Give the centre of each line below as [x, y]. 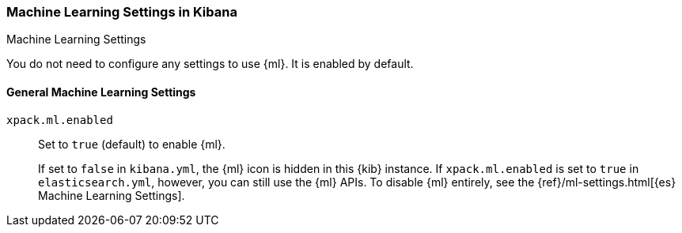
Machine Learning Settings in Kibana [122, 12]
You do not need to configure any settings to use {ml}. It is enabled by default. [210, 64]
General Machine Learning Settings [101, 92]
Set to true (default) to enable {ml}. [132, 144]
